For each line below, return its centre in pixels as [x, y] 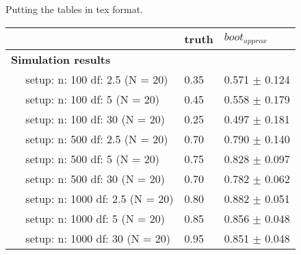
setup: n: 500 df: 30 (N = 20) [95, 178]
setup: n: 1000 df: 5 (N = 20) [95, 218]
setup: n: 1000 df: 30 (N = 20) [98, 238]
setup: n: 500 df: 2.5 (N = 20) [97, 138]
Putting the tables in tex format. [74, 9]
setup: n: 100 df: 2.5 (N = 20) [97, 79]
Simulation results [61, 59]
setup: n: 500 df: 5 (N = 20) [92, 158]
